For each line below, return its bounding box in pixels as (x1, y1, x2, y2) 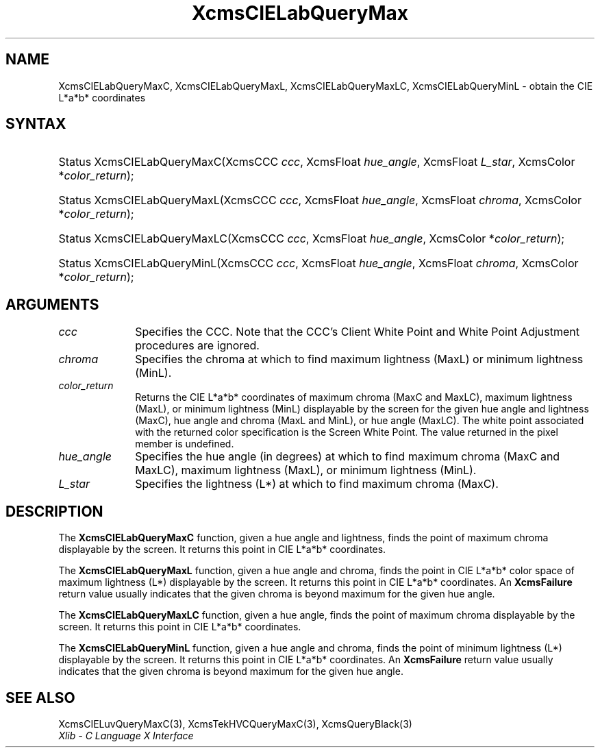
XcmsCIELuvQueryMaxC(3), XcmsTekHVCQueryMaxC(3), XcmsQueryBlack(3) (58, 717, 412, 730)
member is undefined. (135, 438, 234, 450)
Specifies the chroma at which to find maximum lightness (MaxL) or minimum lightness (135, 352, 584, 367)
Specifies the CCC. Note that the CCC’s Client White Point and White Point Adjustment (135, 325, 579, 339)
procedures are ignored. (135, 338, 260, 353)
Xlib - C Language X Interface (58, 729, 194, 741)
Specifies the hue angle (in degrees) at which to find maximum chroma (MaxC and (135, 449, 560, 464)
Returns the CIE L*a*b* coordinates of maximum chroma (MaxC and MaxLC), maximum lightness (135, 391, 573, 404)
